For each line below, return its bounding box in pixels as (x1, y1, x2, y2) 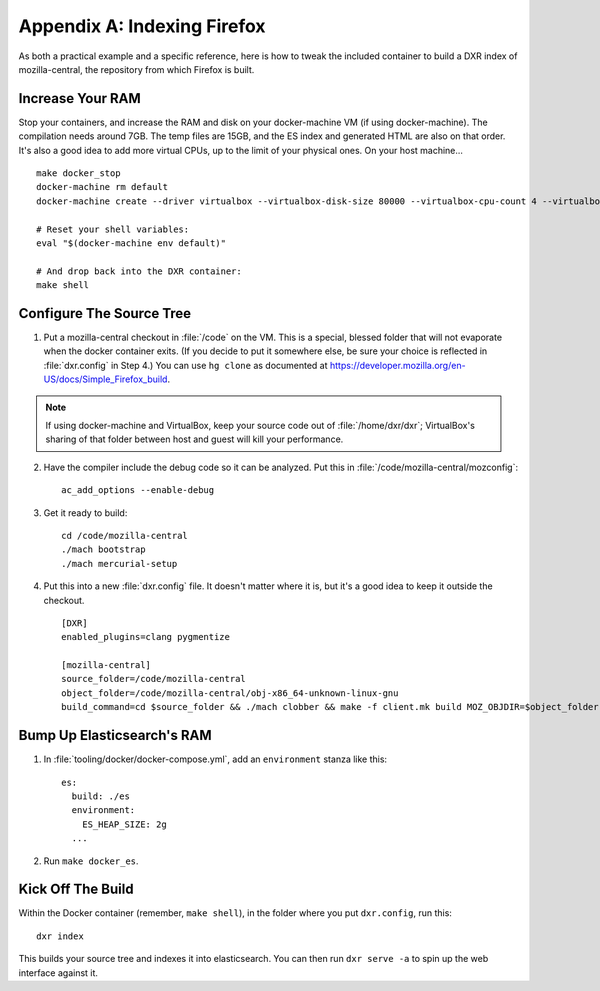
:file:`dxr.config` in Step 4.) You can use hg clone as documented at (43, 359, 329, 371)
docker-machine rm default (36, 181, 169, 193)
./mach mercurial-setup (61, 558, 178, 569)
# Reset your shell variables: (36, 223, 190, 235)
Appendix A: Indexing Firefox (18, 15, 266, 37)
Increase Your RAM (18, 90, 142, 107)
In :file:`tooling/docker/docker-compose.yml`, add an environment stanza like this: (43, 753, 388, 765)
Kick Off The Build (18, 881, 134, 898)
